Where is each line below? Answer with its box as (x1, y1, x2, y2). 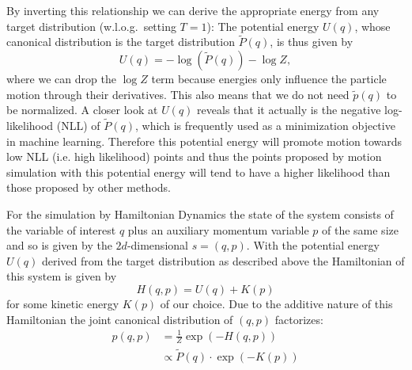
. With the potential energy (246, 237, 380, 254)
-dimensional (127, 237, 188, 254)
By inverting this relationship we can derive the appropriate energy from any (6, 2, 380, 18)
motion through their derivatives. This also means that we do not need (6, 86, 350, 102)
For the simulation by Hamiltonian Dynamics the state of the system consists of (6, 205, 394, 222)
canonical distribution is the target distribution (6, 33, 235, 50)
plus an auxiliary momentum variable (127, 221, 309, 238)
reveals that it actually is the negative (197, 101, 381, 118)
